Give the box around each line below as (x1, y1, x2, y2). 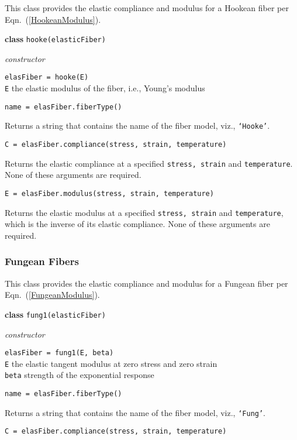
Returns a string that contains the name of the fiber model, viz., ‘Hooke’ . (5, 119, 270, 132)
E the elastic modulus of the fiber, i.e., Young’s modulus (5, 82, 205, 94)
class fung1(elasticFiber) (5, 308, 106, 320)
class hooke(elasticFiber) (5, 33, 106, 45)
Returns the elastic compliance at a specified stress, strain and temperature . (5, 157, 293, 169)
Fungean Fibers (5, 254, 79, 269)
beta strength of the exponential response (5, 369, 154, 381)
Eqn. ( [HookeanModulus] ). (5, 13, 101, 25)
